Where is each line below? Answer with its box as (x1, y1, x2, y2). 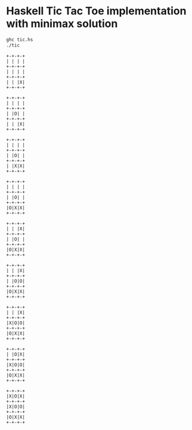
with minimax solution (6, 17, 118, 31)
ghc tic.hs (6, 36, 33, 42)
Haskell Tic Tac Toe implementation (6, 4, 187, 18)
